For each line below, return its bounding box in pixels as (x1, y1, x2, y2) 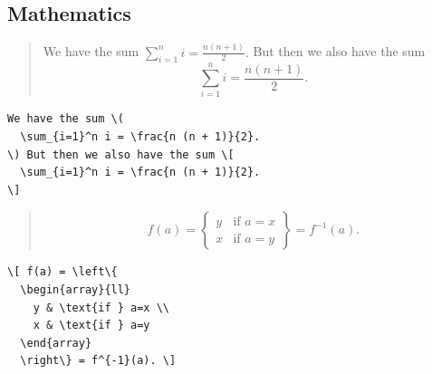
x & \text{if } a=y (33, 319, 150, 332)
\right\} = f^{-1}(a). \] (20, 354, 177, 368)
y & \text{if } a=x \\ (33, 301, 169, 314)
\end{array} (20, 336, 92, 350)
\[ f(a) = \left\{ (7, 265, 118, 279)
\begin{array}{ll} (20, 283, 131, 296)
